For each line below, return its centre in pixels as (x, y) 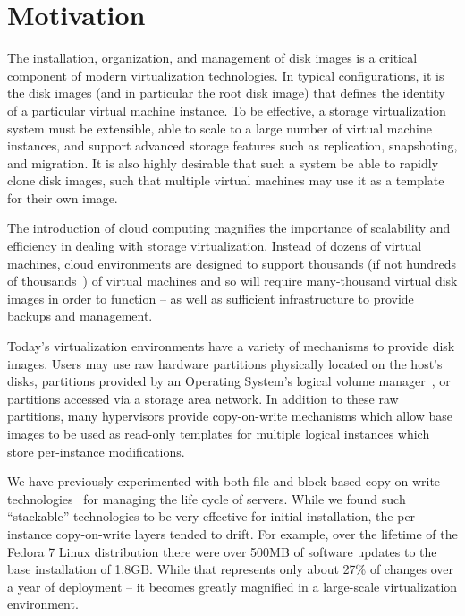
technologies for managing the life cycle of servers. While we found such (207, 498)
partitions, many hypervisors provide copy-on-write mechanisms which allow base (230, 416)
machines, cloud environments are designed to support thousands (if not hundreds (232, 263)
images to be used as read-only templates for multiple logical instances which (219, 433)
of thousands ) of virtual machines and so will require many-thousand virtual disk (232, 281)
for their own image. (63, 197)
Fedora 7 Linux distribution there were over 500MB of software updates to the (222, 551)
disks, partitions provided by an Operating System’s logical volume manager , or (229, 381)
